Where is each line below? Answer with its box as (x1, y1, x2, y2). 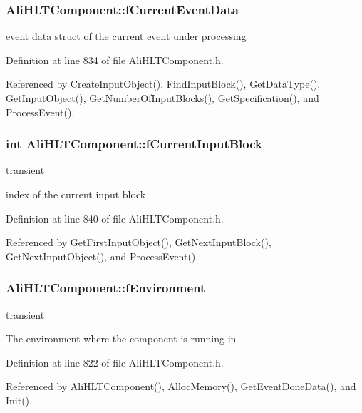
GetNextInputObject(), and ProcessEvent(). (6, 248, 199, 263)
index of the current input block (6, 187, 146, 201)
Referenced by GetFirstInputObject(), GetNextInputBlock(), (6, 235, 271, 250)
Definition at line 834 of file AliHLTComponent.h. (6, 52, 224, 67)
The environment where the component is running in (6, 331, 237, 346)
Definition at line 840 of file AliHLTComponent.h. (6, 210, 224, 225)
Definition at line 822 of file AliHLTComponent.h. (6, 355, 224, 369)
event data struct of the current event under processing (6, 29, 247, 44)
